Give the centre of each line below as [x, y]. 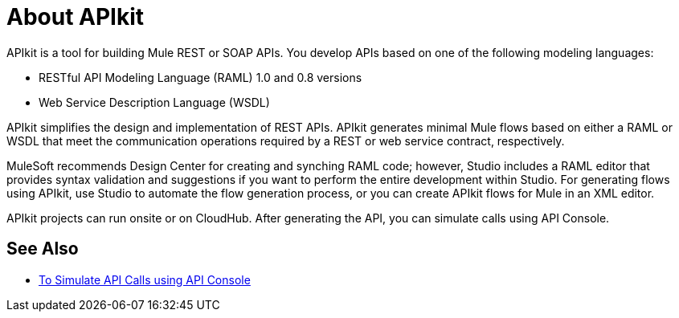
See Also [43, 249]
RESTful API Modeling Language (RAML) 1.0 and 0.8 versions [200, 77]
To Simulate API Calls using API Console [145, 279]
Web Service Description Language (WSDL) [154, 102]
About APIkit [76, 17]
